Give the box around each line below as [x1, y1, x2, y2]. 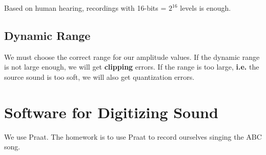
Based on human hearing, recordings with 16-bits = [4, 3, 167, 13]
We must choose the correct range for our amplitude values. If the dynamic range [4, 51, 260, 62]
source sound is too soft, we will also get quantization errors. [4, 71, 195, 82]
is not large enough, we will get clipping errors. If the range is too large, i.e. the [4, 61, 259, 72]
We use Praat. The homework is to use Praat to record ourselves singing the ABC [4, 131, 262, 142]
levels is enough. [180, 3, 231, 13]
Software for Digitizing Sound [4, 101, 218, 122]
